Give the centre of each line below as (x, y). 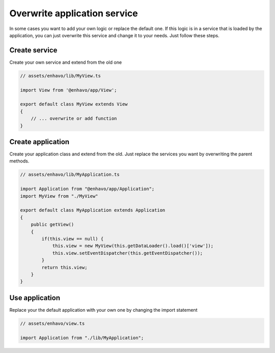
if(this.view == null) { (73, 239)
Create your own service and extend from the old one (66, 62)
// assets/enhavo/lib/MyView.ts (61, 76)
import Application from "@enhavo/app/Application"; (87, 189)
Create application (39, 142)
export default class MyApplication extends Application (93, 210)
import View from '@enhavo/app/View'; (68, 90)
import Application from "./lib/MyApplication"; (82, 338)
